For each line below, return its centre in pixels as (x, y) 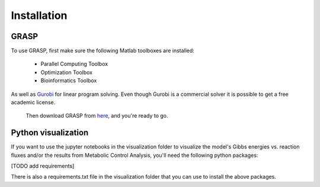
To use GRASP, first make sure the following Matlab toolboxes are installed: (103, 51)
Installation (39, 15)
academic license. (33, 102)
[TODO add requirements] (43, 166)
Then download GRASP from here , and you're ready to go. (97, 116)
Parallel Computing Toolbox (74, 64)
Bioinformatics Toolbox (69, 80)
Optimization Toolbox (67, 72)
